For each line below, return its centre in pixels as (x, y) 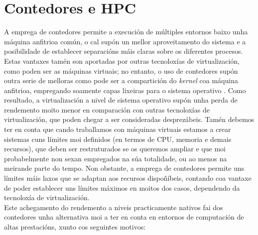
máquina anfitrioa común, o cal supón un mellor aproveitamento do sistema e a (125, 41)
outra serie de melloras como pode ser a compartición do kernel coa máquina (121, 80)
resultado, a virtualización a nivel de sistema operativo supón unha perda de (121, 100)
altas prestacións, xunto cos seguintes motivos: (75, 227)
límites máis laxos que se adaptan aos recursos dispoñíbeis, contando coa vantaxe (128, 178)
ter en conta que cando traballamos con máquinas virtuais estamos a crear (118, 129)
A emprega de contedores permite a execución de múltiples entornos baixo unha (126, 32)
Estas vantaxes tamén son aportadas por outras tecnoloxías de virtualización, (122, 60)
